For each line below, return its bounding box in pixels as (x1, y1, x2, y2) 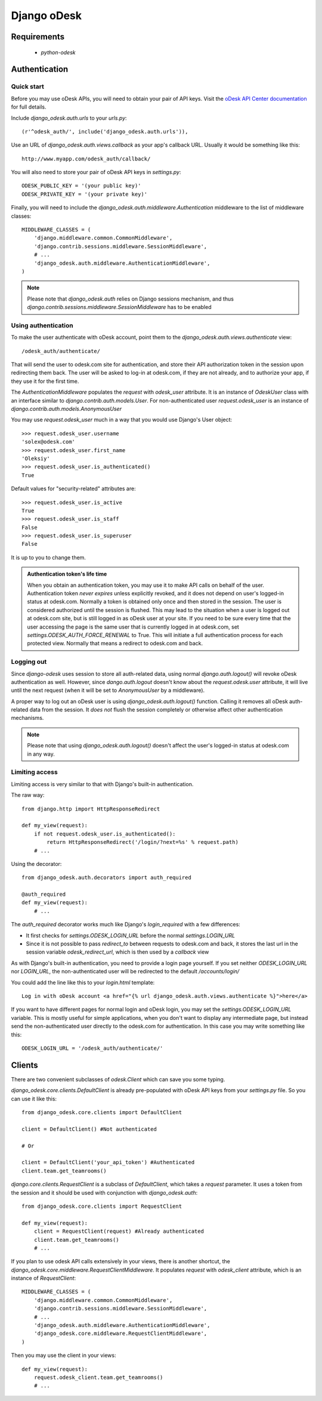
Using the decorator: (11, 860, 62, 867)
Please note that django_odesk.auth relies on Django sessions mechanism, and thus (27, 295, 234, 302)
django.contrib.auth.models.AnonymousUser (11, 406, 122, 413)
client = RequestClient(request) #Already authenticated (33, 1228, 204, 1235)
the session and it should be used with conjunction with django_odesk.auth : (11, 1189, 198, 1196)
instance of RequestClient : (11, 1275, 76, 1282)
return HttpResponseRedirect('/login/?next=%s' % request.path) (47, 839, 239, 846)
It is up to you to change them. (11, 553, 86, 561)
